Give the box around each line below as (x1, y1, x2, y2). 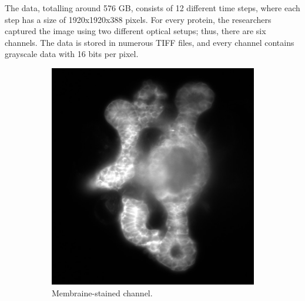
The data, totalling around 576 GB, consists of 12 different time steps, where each (5, 2, 300, 14)
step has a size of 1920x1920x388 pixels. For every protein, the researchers (5, 13, 272, 25)
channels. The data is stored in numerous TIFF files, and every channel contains (5, 36, 294, 48)
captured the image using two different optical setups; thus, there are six (5, 25, 266, 37)
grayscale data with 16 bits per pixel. (5, 48, 139, 60)
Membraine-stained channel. (52, 287, 153, 299)
